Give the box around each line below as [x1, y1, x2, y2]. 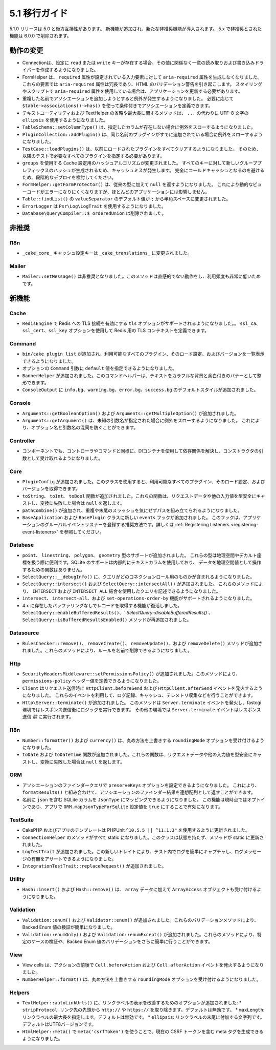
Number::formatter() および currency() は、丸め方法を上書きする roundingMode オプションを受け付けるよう [22, 737, 265, 743]
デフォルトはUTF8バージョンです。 [22, 1021, 97, 1027]
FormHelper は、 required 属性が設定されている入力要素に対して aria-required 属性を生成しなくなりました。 [22, 74, 262, 80]
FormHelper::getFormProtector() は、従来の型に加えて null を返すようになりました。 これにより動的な [22, 181, 253, 188]
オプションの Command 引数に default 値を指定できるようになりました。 [22, 365, 177, 372]
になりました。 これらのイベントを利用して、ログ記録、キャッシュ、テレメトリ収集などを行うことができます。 [22, 692, 256, 698]
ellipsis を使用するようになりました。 [22, 117, 108, 123]
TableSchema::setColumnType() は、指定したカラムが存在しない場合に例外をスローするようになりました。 [22, 124, 256, 130]
